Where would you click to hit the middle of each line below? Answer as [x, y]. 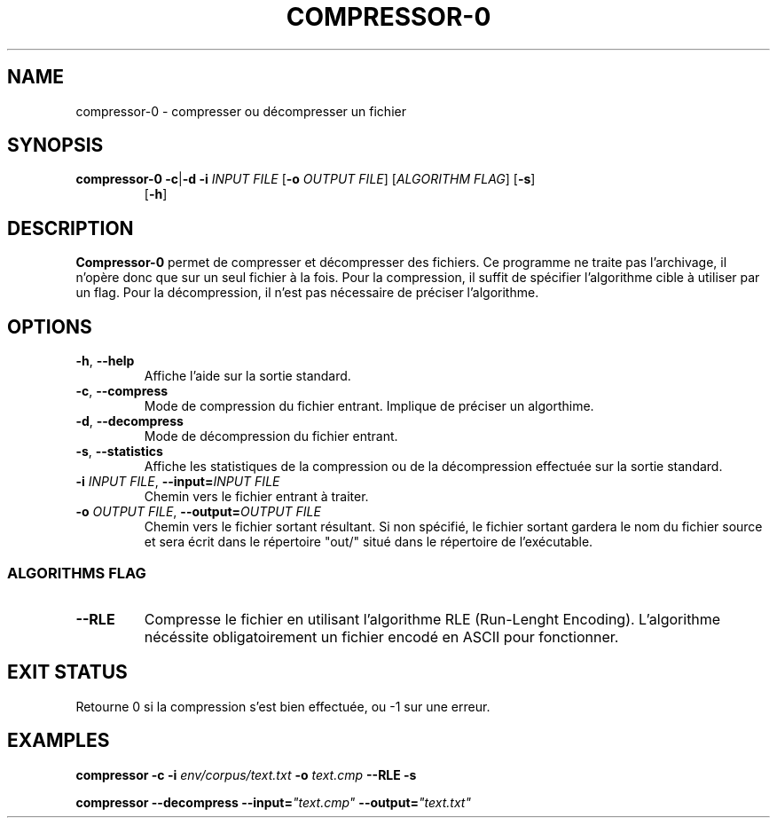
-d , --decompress [129, 421]
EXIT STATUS [67, 672]
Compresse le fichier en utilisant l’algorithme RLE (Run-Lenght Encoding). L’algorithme [432, 619]
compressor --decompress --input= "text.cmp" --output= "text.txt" [273, 802]
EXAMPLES [59, 741]
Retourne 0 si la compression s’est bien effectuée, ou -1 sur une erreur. [283, 706]
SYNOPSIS [55, 145]
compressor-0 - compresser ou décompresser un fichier [241, 111]
